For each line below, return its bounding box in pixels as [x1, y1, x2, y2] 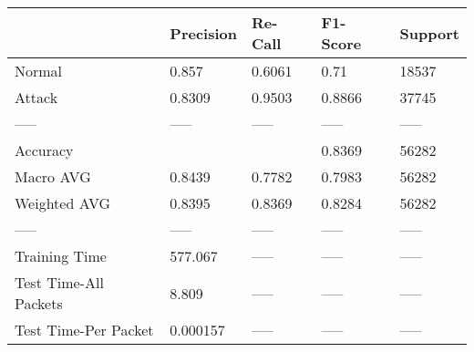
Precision [170, 22, 237, 44]
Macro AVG [15, 166, 91, 187]
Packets [15, 293, 63, 314]
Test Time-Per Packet [15, 319, 154, 340]
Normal [15, 60, 63, 81]
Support [399, 22, 459, 44]
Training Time [15, 245, 107, 266]
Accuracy [15, 140, 74, 160]
